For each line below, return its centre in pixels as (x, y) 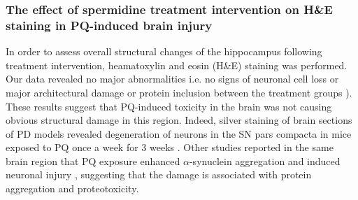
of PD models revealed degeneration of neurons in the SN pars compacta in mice (179, 133)
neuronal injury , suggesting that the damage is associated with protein (159, 174)
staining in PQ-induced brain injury (109, 25)
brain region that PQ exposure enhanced (93, 160)
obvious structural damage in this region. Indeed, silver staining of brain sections (179, 120)
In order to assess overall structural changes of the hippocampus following (164, 51)
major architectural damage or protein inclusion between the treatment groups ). (179, 92)
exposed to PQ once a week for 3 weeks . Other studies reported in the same (170, 147)
